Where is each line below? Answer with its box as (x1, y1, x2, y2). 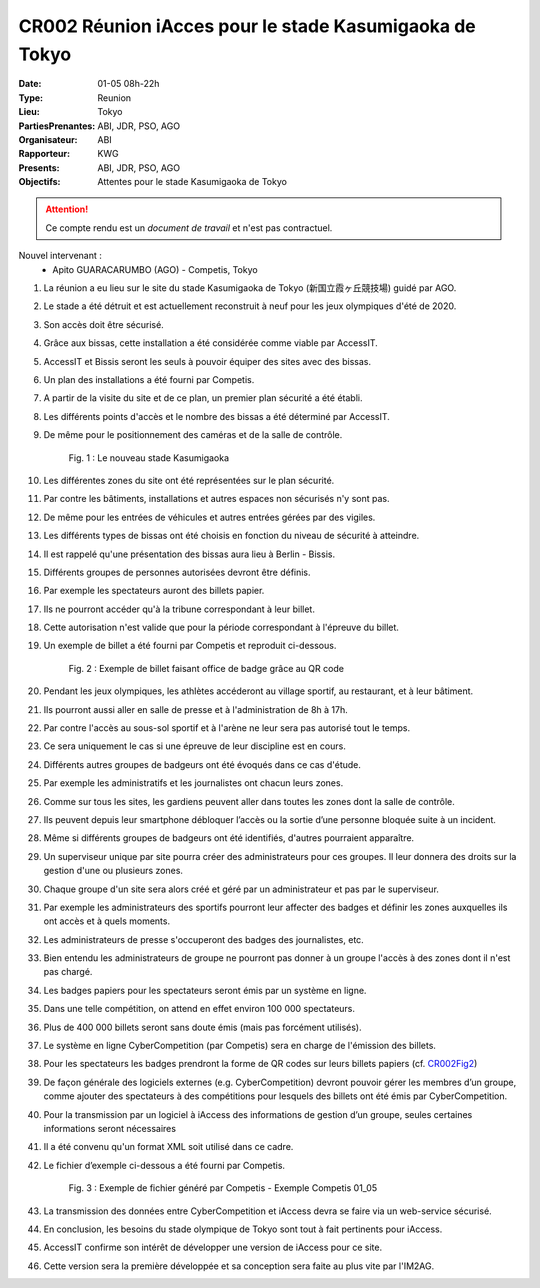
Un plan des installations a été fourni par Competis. (43, 373, 255, 385)
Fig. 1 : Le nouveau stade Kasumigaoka (68, 451, 230, 464)
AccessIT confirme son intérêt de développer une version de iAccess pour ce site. (43, 1241, 383, 1254)
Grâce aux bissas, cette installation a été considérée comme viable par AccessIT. (43, 337, 379, 349)
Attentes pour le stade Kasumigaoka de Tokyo (97, 176, 287, 188)
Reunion (97, 91, 132, 104)
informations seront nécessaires (43, 1123, 177, 1134)
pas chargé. (43, 966, 93, 978)
